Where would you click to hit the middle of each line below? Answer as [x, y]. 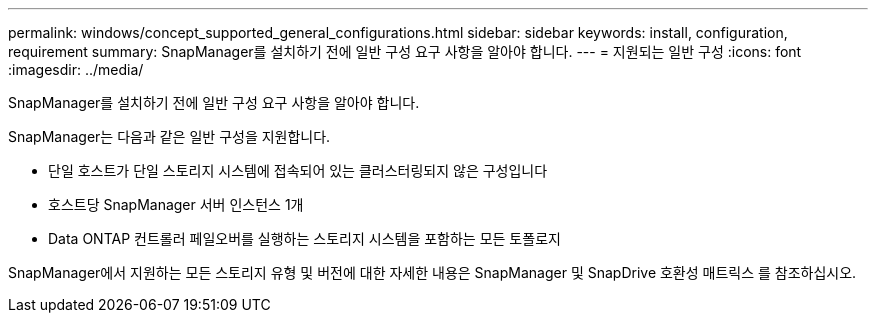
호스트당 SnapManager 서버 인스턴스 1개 [176, 204]
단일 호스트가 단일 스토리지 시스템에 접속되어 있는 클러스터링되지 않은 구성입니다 [298, 170]
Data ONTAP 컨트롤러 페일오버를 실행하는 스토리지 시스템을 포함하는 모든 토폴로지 [304, 238]
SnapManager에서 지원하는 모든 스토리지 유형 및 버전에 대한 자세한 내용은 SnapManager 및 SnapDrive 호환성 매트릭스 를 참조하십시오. [432, 272]
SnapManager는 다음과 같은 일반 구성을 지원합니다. [169, 136]
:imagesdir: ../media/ [76, 69]
